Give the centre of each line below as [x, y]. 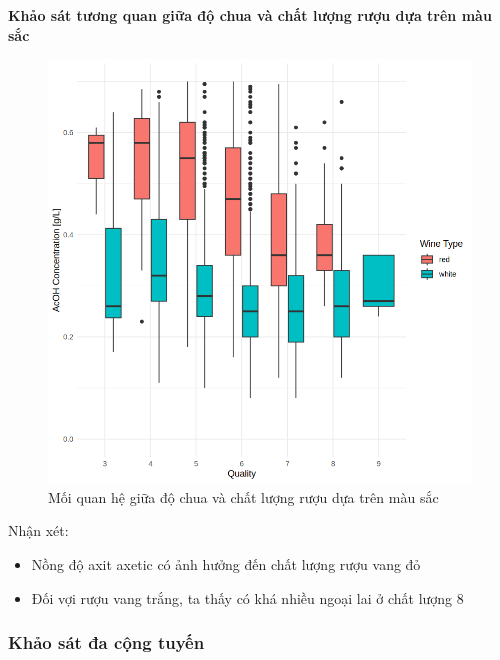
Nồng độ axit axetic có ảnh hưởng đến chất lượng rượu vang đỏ [226, 563]
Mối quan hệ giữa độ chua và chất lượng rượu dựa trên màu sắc [243, 496]
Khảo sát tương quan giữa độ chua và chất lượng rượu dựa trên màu [250, 15]
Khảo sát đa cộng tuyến [106, 642]
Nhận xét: [38, 530]
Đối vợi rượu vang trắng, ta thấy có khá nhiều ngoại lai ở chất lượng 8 [247, 597]
